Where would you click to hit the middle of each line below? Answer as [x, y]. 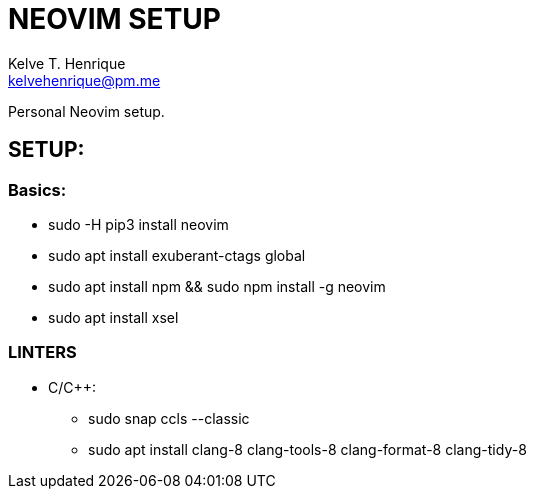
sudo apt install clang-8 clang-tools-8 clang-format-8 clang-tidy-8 [307, 449]
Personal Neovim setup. [86, 111]
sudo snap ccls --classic [169, 418]
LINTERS [42, 352]
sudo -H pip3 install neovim [138, 224]
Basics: [37, 189]
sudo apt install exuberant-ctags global [177, 255]
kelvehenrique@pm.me [84, 80]
